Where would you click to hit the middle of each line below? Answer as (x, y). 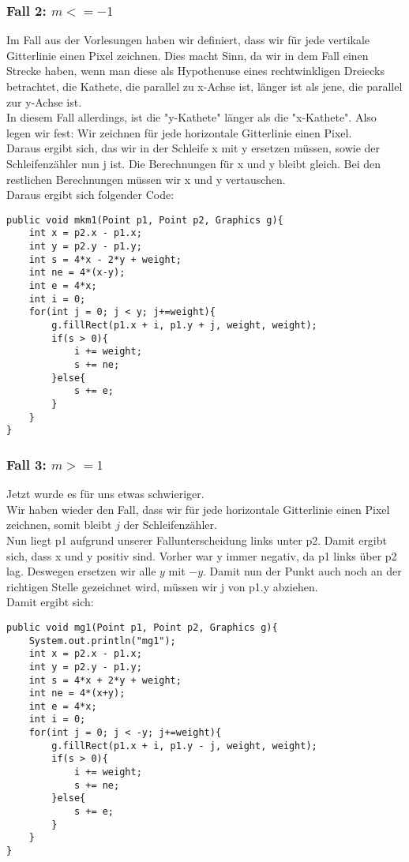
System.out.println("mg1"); (102, 641)
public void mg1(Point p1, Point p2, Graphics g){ (142, 627)
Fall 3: (26, 464)
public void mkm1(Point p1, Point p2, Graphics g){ (145, 220)
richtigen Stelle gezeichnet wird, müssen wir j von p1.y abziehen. (162, 586)
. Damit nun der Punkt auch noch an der (302, 571)
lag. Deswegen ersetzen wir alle (81, 571)
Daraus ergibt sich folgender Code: (90, 195)
